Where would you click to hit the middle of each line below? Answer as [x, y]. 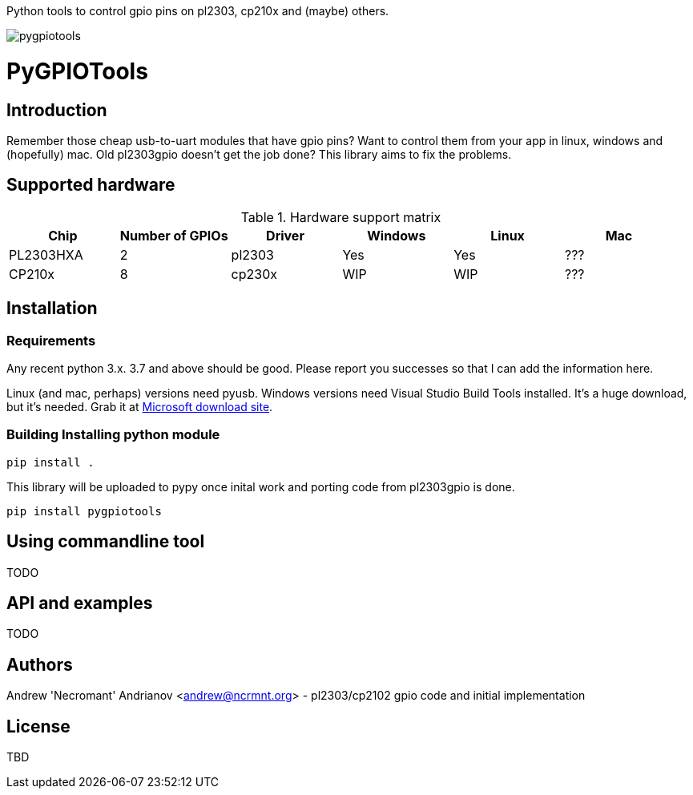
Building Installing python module [113, 435]
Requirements [51, 340]
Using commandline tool [106, 542]
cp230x [254, 274]
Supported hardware [91, 185]
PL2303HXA [46, 254]
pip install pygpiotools [84, 511]
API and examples [80, 603]
